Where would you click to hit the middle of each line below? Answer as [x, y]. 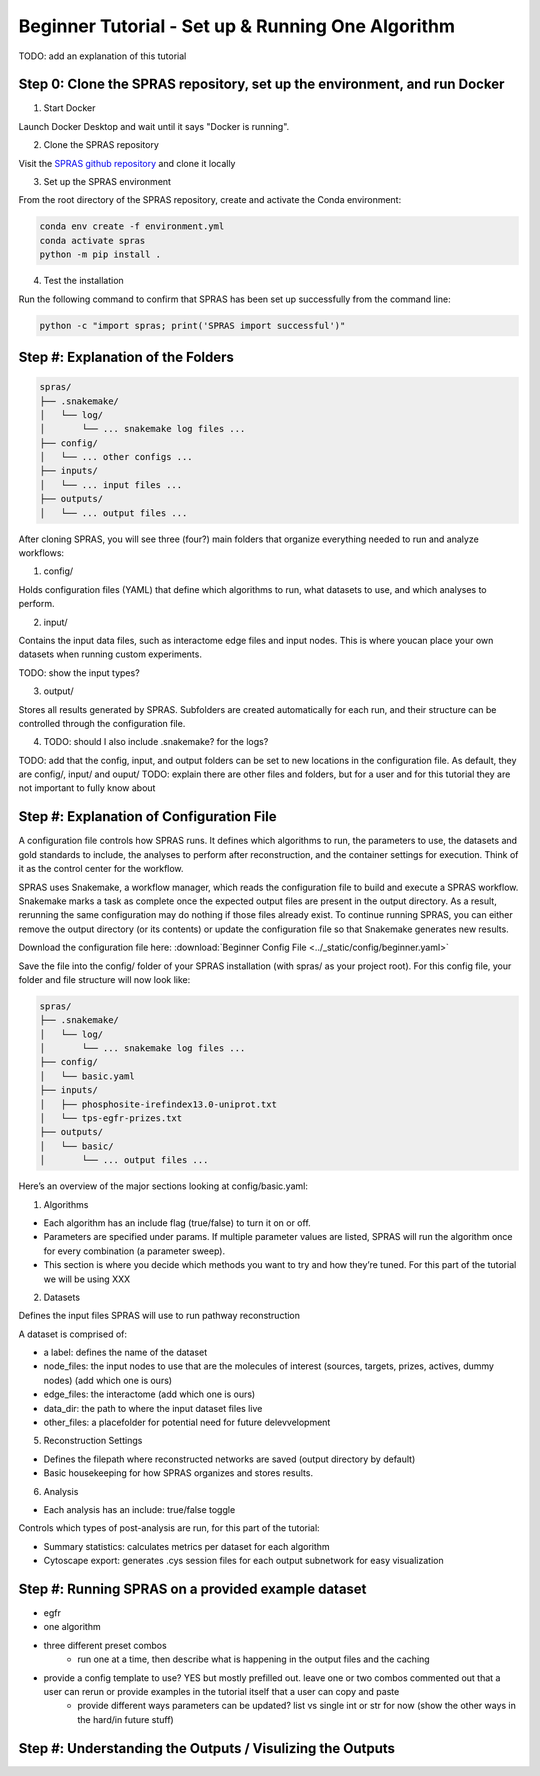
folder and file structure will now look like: [104, 979]
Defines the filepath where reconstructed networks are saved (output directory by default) [229, 1459]
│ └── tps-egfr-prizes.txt [111, 1118]
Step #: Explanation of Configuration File [147, 816]
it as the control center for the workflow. [101, 869]
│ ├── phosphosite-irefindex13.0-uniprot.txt [158, 1104]
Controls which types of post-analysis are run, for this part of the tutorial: [169, 1528]
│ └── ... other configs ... [116, 457]
